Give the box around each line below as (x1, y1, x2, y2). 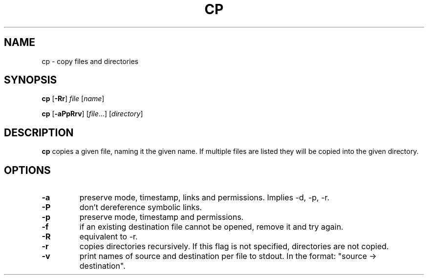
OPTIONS (4, 164, 51, 176)
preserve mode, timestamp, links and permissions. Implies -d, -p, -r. (79, 193, 330, 203)
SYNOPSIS (4, 74, 57, 86)
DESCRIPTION (4, 126, 74, 139)
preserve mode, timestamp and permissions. (79, 212, 244, 222)
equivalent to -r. (79, 232, 138, 242)
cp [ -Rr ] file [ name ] (42, 94, 105, 103)
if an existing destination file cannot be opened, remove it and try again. (79, 222, 343, 232)
